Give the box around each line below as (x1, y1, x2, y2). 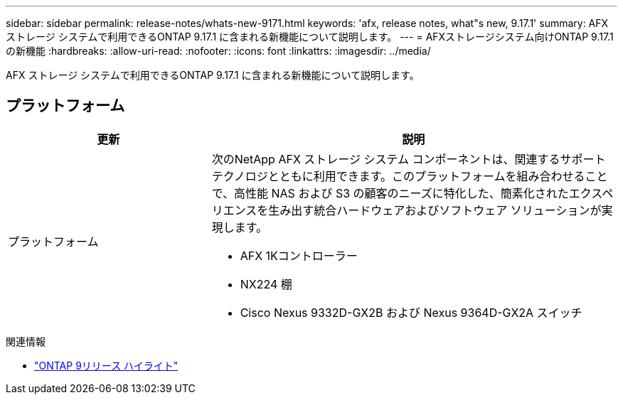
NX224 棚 (240, 276, 292, 291)
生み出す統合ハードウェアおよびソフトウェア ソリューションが (268, 202, 602, 217)
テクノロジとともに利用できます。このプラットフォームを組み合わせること (211, 168, 608, 183)
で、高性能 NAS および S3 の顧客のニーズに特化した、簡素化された (211, 185, 569, 200)
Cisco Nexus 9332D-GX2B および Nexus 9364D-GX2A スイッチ (240, 305, 582, 320)
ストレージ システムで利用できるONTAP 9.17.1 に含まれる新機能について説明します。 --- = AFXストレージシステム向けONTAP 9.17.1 (6, 31, 614, 43)
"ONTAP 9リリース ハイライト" (34, 359, 179, 372)
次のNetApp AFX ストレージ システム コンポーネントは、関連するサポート (211, 151, 606, 166)
